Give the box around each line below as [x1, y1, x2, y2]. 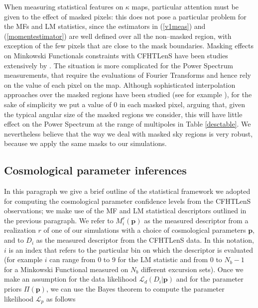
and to [4, 235, 24, 245]
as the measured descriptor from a [144, 215, 249, 225]
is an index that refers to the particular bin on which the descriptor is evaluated [8, 244, 254, 255]
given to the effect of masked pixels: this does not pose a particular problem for [4, 11, 247, 21]
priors [4, 284, 22, 294]
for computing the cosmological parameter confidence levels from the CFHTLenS [4, 195, 251, 206]
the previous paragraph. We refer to [4, 215, 114, 225]
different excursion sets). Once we [140, 264, 244, 274]
